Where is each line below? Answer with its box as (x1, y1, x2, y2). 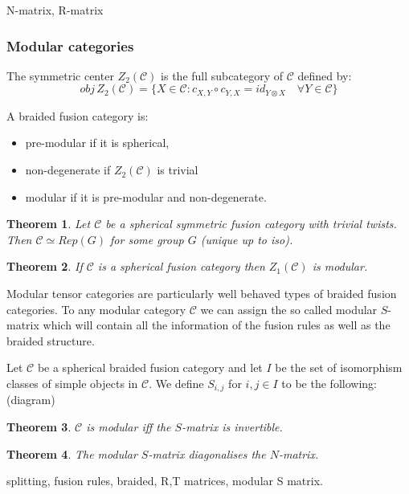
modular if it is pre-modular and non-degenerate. (25, 188, 267, 205)
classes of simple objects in (6, 374, 138, 391)
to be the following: (281, 374, 377, 391)
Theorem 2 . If (6, 258, 83, 275)
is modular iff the (86, 418, 171, 435)
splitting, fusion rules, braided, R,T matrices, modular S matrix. (6, 472, 323, 489)
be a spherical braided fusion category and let (37, 359, 263, 376)
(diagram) (6, 391, 55, 408)
